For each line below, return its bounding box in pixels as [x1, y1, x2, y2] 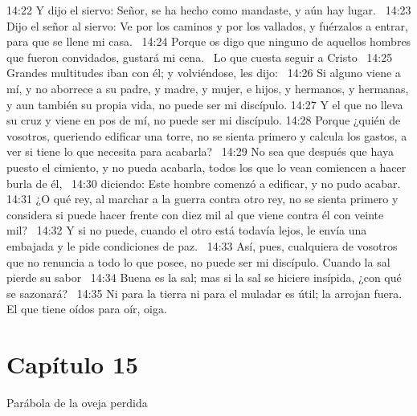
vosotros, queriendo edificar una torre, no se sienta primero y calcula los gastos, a [6, 127, 407, 144]
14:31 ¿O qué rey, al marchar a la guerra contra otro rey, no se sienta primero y [6, 190, 399, 207]
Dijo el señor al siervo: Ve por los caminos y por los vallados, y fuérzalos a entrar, [6, 17, 408, 34]
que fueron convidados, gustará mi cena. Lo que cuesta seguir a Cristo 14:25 [6, 48, 393, 65]
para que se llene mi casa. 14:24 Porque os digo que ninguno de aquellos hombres [6, 33, 411, 50]
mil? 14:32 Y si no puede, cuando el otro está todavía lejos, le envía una [6, 222, 367, 239]
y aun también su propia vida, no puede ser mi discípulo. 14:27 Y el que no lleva [6, 96, 403, 112]
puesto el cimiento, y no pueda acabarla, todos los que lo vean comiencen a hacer [6, 158, 407, 175]
